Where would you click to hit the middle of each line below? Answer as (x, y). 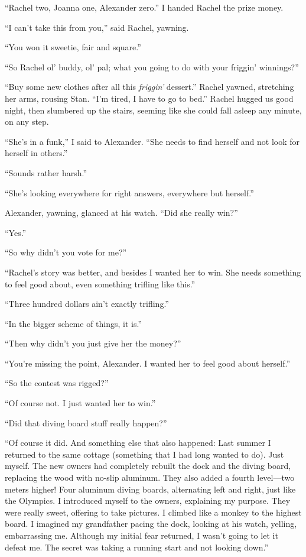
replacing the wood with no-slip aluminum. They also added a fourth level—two (150, 477)
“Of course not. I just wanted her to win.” (80, 403)
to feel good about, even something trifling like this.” (100, 284)
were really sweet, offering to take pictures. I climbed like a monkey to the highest (153, 512)
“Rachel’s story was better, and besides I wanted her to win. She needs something (153, 272)
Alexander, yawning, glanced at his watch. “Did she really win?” (121, 213)
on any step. (27, 122)
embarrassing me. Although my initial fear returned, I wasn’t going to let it (141, 535)
